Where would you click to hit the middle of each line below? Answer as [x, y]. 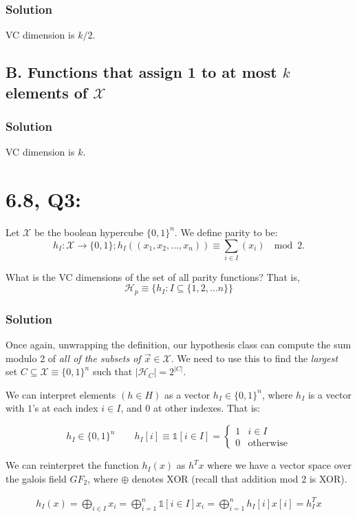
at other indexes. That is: [207, 408]
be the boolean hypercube [89, 232]
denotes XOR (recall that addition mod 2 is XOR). [239, 478]
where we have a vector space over [279, 465]
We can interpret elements [61, 394]
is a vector [329, 394]
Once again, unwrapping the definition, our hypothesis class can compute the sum [178, 345]
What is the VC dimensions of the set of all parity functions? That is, [153, 276]
